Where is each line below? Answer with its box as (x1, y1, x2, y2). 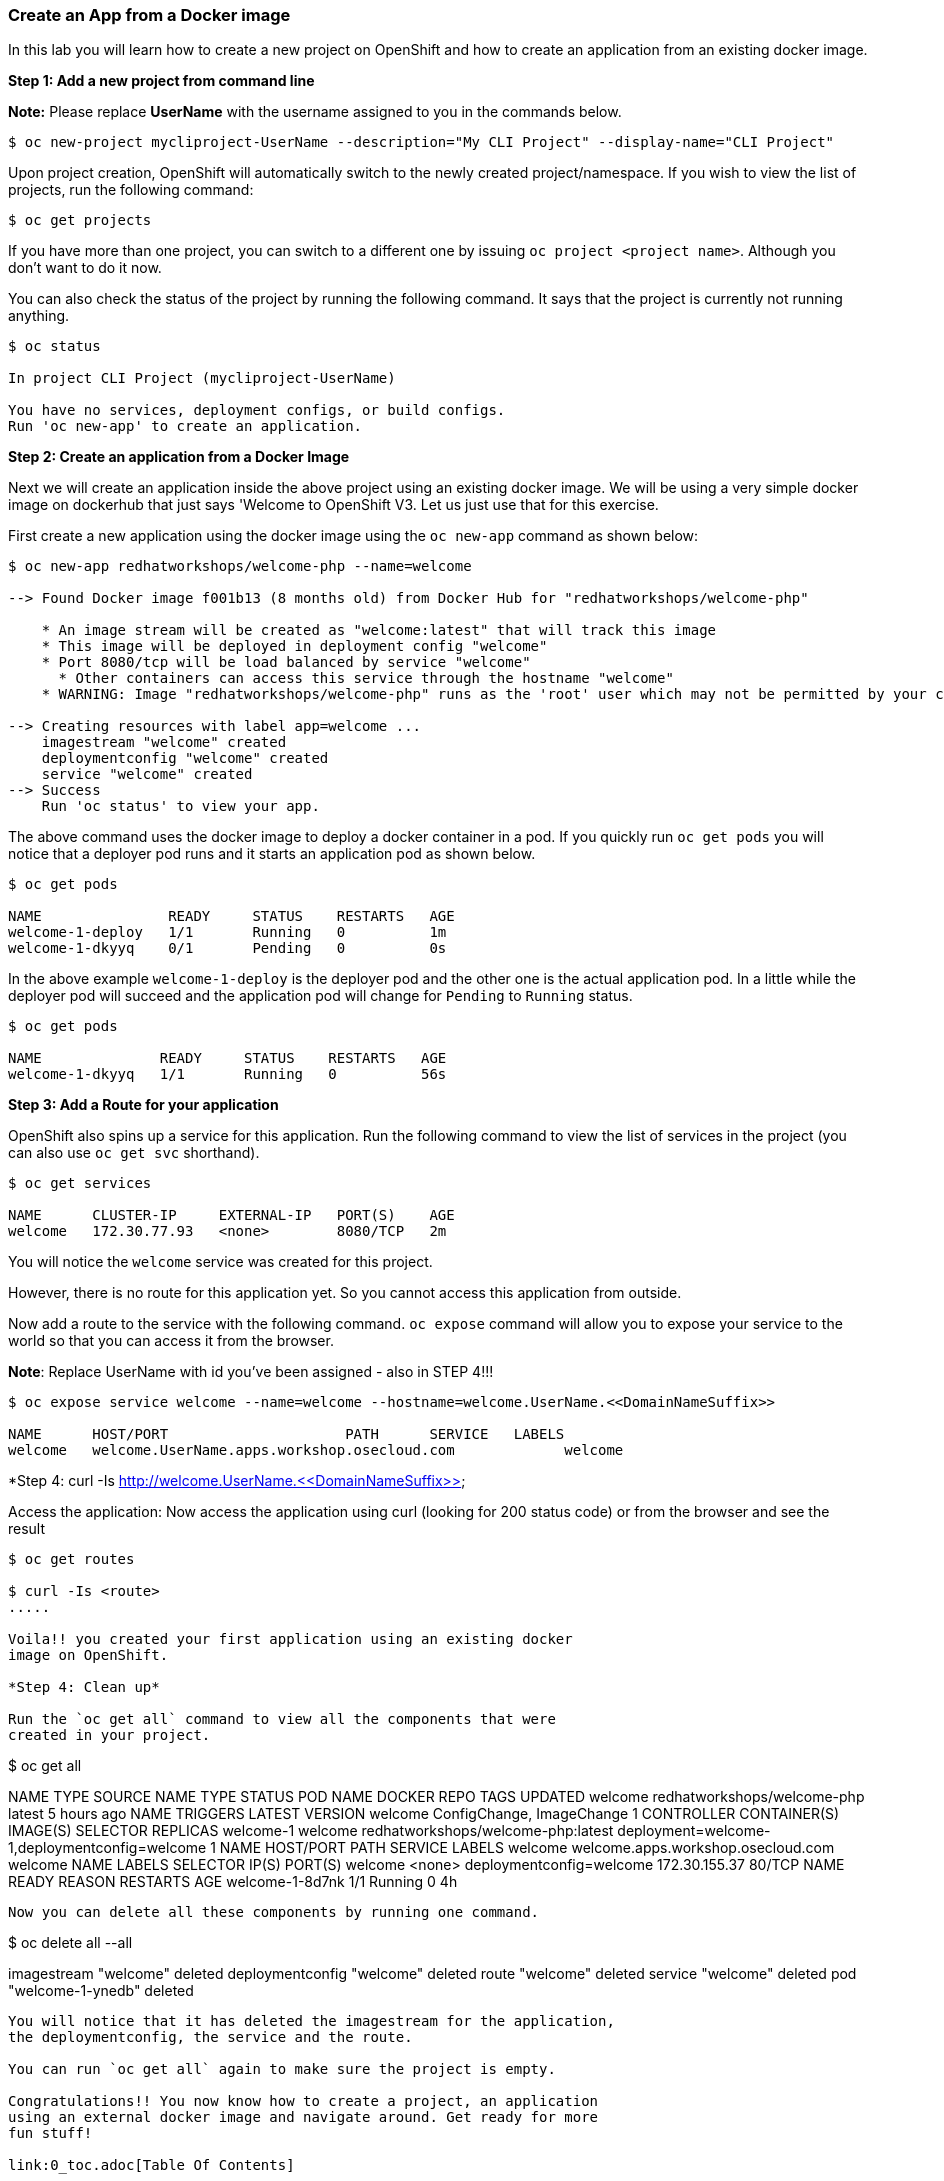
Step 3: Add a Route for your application (8, 1096, 279, 1114)
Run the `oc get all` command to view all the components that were (8, 1711, 556, 1728)
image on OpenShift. (8, 1647, 169, 1664)
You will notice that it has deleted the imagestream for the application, (8, 2013, 615, 2030)
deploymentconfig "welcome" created (41, 750, 329, 767)
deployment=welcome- (617, 1822, 771, 1840)
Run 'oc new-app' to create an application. (8, 418, 363, 435)
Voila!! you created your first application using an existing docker (8, 1631, 573, 1648)
